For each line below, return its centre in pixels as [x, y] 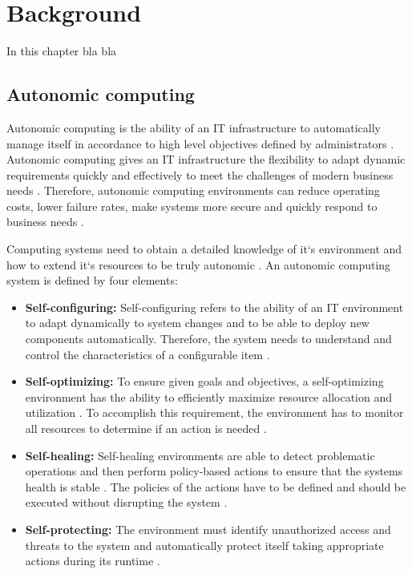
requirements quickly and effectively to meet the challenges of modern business [200, 174]
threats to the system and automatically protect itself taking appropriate [204, 545]
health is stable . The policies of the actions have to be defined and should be [216, 486]
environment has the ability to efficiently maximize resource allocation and [208, 396]
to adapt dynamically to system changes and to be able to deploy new [197, 323]
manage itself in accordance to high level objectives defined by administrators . [200, 143]
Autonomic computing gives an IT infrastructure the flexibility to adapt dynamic [206, 159]
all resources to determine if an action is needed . [146, 428]
